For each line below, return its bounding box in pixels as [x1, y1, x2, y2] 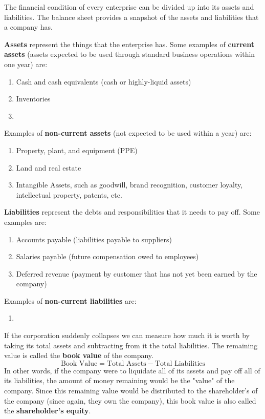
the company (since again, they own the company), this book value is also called [4, 395, 256, 406]
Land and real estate [16, 162, 81, 173]
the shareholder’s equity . [4, 405, 91, 416]
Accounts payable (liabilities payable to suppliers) [16, 234, 172, 244]
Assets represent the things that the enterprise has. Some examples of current [4, 38, 254, 49]
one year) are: [4, 58, 48, 69]
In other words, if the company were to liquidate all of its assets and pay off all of [4, 365, 260, 375]
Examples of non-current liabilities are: [4, 295, 137, 306]
